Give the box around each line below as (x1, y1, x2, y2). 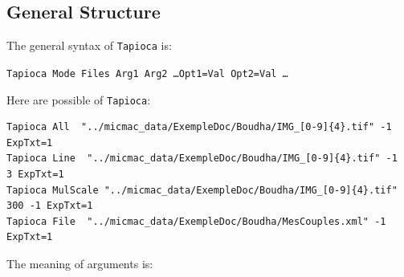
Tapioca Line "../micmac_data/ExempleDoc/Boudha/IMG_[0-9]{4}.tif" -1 (6, 153, 398, 165)
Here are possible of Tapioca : (6, 91, 151, 108)
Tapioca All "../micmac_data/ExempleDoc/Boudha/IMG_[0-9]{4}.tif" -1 (6, 121, 392, 133)
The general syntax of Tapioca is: (6, 37, 172, 54)
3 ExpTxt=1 (6, 168, 64, 180)
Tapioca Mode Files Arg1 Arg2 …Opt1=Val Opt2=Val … (6, 67, 288, 79)
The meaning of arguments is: (6, 255, 153, 271)
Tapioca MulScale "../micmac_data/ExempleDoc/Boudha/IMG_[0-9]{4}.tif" (6, 184, 398, 196)
